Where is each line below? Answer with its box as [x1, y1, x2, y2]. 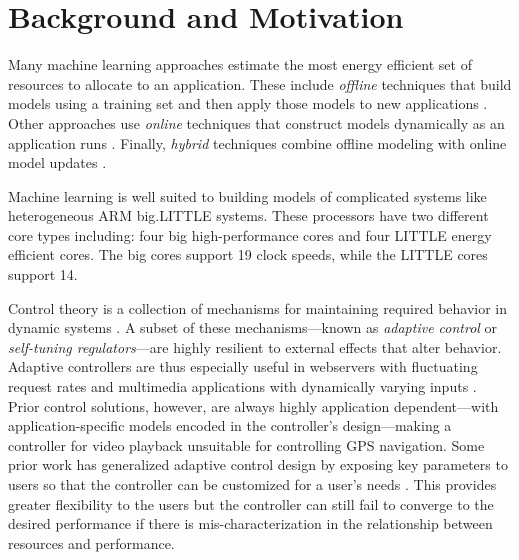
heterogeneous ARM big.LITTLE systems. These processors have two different [8, 205, 489, 226]
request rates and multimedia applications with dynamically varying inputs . [8, 376, 477, 397]
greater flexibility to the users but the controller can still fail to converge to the [8, 493, 494, 514]
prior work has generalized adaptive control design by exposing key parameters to [8, 454, 508, 475]
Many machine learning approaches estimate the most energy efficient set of [8, 54, 472, 75]
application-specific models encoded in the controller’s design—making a [8, 415, 452, 436]
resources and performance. [8, 532, 175, 553]
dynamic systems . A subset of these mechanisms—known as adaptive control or [8, 317, 498, 338]
